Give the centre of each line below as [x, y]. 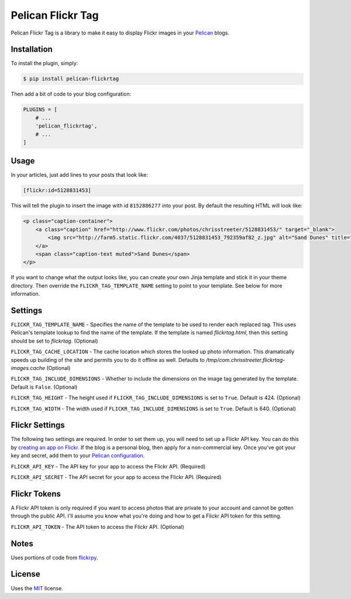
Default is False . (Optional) [44, 387]
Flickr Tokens [36, 494]
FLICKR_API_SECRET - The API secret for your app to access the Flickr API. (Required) [116, 477]
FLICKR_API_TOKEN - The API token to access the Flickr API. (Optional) [97, 526]
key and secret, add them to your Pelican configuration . [78, 456]
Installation [32, 49]
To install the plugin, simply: [44, 63]
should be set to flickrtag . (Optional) [54, 341]
